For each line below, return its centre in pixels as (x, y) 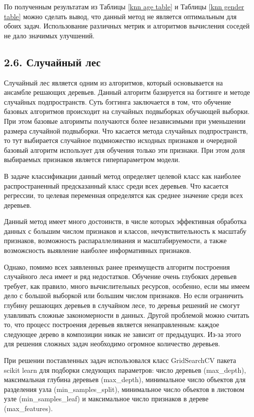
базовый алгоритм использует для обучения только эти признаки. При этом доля (125, 150)
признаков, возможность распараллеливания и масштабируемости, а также (115, 240)
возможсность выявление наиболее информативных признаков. (98, 250)
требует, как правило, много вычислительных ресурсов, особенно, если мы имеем (127, 286)
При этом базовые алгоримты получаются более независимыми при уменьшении (125, 121)
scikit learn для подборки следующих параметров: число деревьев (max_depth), (125, 370)
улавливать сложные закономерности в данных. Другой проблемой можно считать (127, 315)
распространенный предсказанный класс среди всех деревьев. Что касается (116, 185)
